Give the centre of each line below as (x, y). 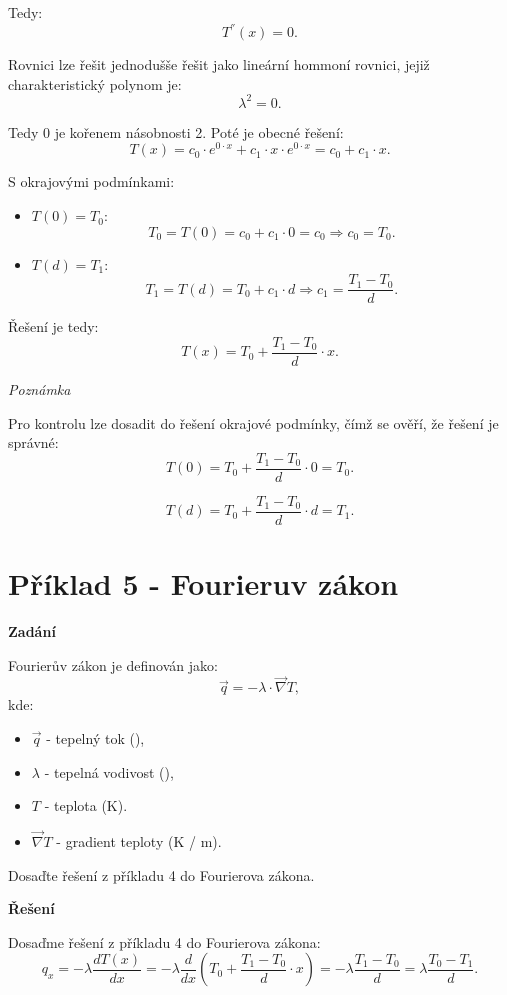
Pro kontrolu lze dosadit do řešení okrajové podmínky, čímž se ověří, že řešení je (253, 422)
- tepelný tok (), (95, 737)
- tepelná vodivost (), (109, 771)
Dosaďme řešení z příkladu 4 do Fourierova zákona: (164, 941)
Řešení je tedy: (53, 326)
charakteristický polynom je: (95, 83)
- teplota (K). (86, 805)
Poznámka (39, 388)
